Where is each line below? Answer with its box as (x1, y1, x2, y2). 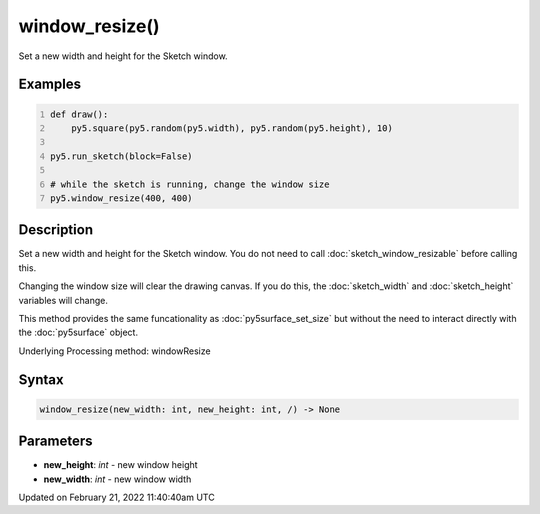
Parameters (18, 433, 93, 450)
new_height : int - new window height (43, 459, 199, 471)
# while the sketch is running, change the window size (50, 178, 330, 190)
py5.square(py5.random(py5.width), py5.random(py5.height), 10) (71, 122, 394, 134)
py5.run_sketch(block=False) (50, 150, 194, 162)
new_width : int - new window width (43, 473, 192, 485)
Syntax (18, 371, 64, 388)
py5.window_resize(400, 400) (50, 192, 194, 204)
